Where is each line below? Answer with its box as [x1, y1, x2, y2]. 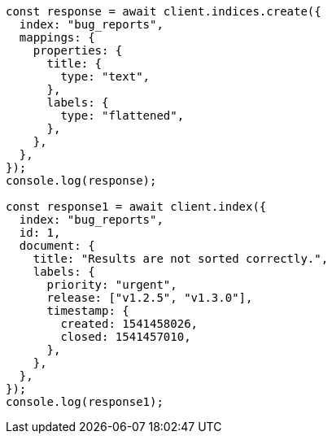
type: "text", [60, 70, 151, 83]
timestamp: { [46, 304, 129, 317]
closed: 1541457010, [60, 330, 191, 343]
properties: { [33, 44, 123, 57]
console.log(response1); [6, 395, 164, 408]
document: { [19, 239, 95, 252]
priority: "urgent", [46, 278, 177, 291]
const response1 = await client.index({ [6, 200, 267, 213]
